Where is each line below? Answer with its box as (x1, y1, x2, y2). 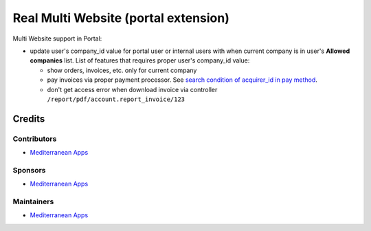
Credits (12, 113, 45, 124)
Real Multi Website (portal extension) (12, 10, 229, 25)
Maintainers (12, 197, 54, 206)
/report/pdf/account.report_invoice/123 (47, 95, 185, 103)
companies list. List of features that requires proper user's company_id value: (30, 56, 250, 65)
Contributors (12, 134, 57, 144)
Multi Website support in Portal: (12, 34, 102, 43)
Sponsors (12, 165, 46, 175)
